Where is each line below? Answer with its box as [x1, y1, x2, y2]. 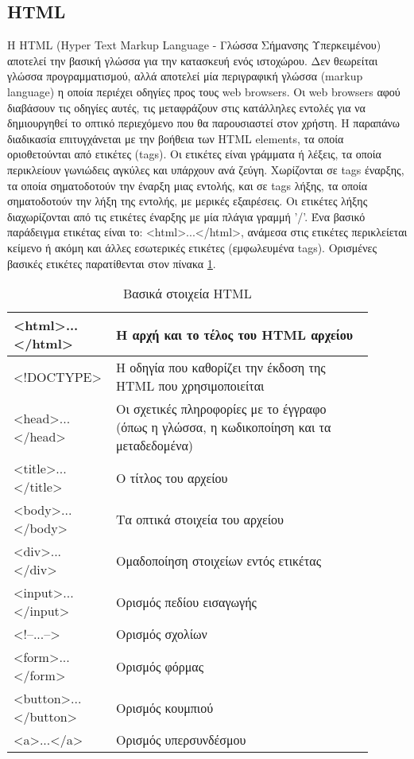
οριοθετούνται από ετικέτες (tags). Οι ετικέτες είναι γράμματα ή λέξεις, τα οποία [7, 146, 381, 162]
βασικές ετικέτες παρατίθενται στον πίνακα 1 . [7, 255, 216, 271]
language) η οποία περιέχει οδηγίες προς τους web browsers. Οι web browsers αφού [7, 83, 400, 99]
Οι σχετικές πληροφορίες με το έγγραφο [115, 399, 327, 418]
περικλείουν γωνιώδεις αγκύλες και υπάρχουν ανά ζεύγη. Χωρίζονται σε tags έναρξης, [7, 161, 404, 177]
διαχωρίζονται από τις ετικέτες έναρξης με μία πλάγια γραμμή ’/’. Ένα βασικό [7, 208, 366, 224]
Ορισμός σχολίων [115, 625, 207, 644]
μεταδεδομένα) [115, 436, 193, 455]
